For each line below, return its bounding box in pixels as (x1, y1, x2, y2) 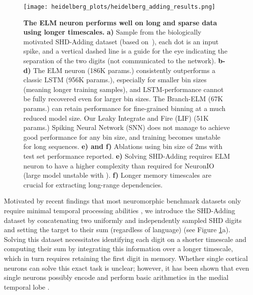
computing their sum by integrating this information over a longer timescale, (4, 243, 233, 254)
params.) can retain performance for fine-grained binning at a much (23, 103, 226, 113)
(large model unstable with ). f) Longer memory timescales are (23, 170, 212, 180)
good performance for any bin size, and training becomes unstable (23, 131, 221, 142)
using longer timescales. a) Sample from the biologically (23, 27, 202, 37)
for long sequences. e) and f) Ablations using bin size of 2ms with (23, 141, 223, 151)
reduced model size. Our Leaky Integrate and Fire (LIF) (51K (23, 112, 209, 123)
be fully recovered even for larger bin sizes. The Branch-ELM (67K (23, 93, 223, 104)
